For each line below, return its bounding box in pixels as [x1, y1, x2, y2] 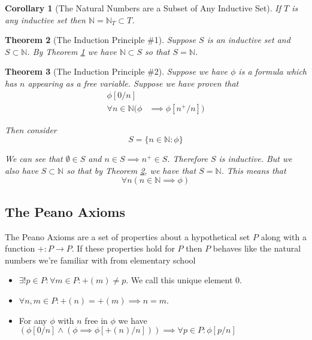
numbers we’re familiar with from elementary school [5, 253, 196, 266]
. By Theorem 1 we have [27, 45, 117, 57]
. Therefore [167, 152, 208, 165]
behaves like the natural [213, 242, 301, 255]
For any [19, 314, 47, 326]
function [5, 242, 35, 255]
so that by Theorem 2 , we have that [66, 164, 196, 176]
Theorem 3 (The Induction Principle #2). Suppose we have [5, 65, 228, 78]
